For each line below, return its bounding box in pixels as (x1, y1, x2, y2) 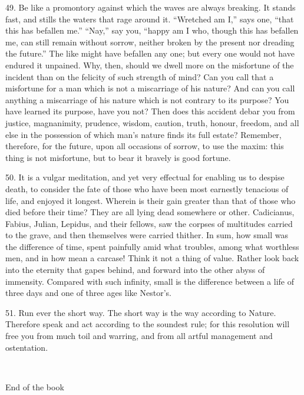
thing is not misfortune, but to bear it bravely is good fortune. (5, 151, 231, 163)
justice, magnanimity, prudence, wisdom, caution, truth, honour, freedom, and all (5, 116, 299, 129)
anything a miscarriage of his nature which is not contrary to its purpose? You (5, 93, 289, 106)
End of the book (5, 380, 64, 393)
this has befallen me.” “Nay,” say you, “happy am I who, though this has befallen (5, 24, 299, 37)
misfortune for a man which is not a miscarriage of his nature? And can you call (5, 82, 295, 94)
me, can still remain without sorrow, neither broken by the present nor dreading (5, 35, 295, 48)
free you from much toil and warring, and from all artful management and (5, 330, 273, 342)
